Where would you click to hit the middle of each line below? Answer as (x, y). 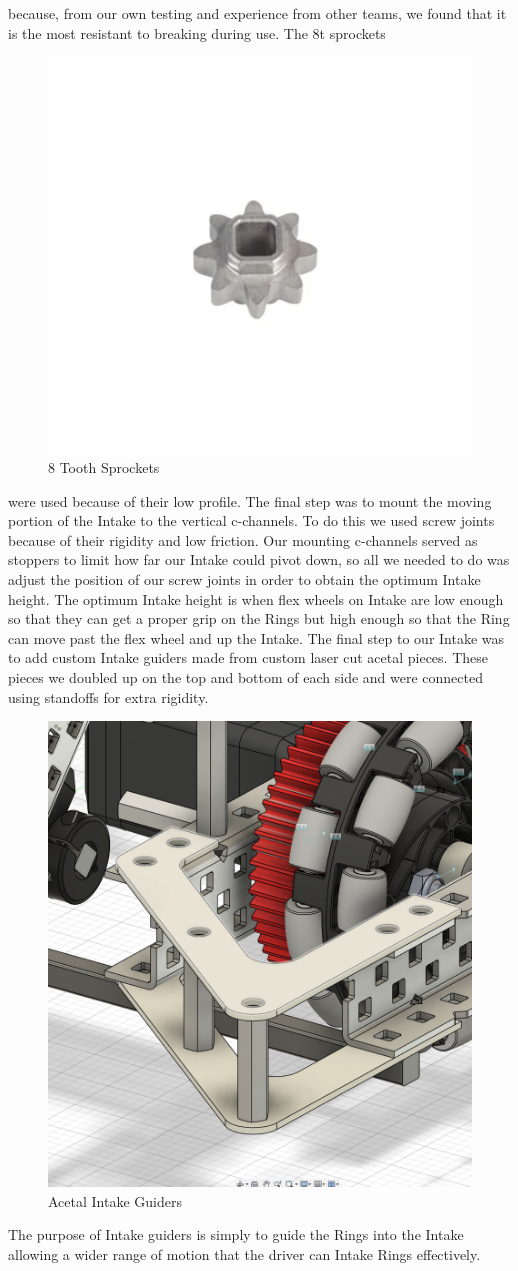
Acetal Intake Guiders (115, 1200)
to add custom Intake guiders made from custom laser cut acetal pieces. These (248, 657)
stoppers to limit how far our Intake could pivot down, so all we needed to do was (259, 559)
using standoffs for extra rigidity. (108, 696)
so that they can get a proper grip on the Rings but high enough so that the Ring (259, 618)
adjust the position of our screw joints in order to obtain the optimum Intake (244, 579)
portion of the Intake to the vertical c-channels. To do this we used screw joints (251, 520)
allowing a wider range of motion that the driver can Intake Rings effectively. (244, 1253)
